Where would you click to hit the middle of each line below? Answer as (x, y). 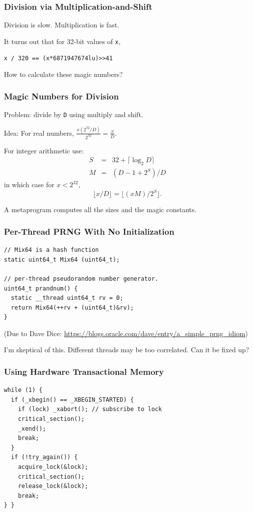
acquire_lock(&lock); (53, 467)
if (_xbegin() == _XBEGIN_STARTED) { (72, 400)
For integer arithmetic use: (44, 150)
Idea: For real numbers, (39, 133)
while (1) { (23, 390)
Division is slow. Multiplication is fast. (62, 25)
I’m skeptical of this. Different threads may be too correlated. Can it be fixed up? (126, 350)
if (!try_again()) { (44, 457)
